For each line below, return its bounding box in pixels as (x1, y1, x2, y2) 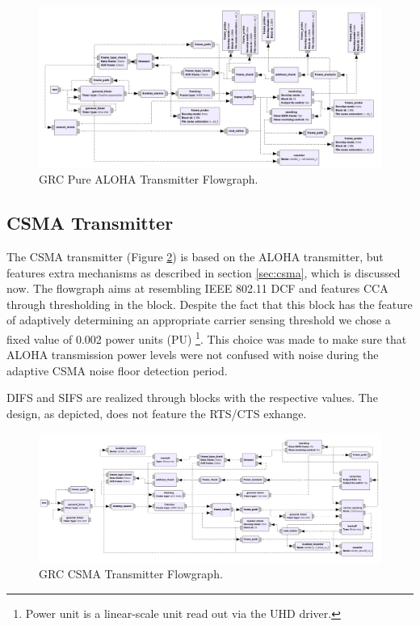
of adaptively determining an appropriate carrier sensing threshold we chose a (6, 311, 391, 328)
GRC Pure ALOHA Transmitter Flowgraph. (39, 171, 258, 188)
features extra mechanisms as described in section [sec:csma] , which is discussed (6, 264, 401, 281)
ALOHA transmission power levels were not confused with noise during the (6, 346, 379, 363)
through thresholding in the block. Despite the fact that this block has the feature (6, 295, 413, 312)
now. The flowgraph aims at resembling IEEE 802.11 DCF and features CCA (6, 280, 388, 297)
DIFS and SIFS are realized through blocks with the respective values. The (6, 389, 378, 406)
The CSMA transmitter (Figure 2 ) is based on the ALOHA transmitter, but (6, 247, 384, 264)
